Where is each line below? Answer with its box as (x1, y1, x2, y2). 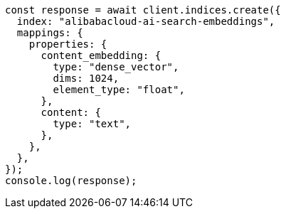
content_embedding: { (41, 50, 161, 61)
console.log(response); (5, 175, 137, 186)
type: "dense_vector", (53, 61, 179, 73)
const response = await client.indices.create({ (5, 4, 281, 16)
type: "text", (53, 118, 132, 129)
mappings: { (16, 27, 83, 38)
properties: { (28, 38, 107, 50)
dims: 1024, (53, 73, 120, 84)
